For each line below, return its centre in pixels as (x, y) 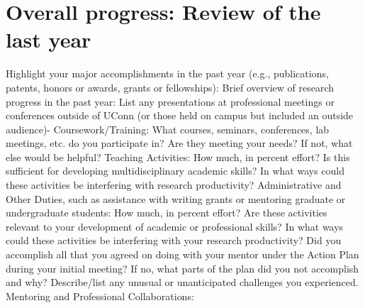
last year (49, 39)
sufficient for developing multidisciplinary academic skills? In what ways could (175, 171)
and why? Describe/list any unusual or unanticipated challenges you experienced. (182, 282)
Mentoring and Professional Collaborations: (100, 296)
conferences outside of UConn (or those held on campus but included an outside (180, 115)
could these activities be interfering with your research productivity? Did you (174, 240)
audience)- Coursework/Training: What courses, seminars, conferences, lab (168, 129)
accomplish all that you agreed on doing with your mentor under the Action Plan (182, 254)
